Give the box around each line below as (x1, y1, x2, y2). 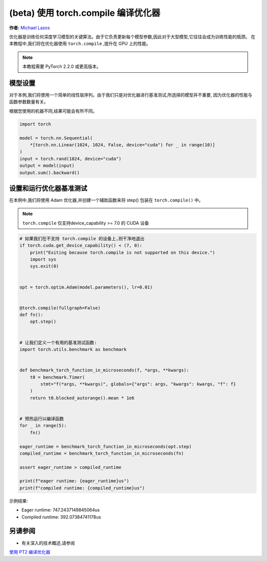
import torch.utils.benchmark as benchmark (19, 347, 127, 353)
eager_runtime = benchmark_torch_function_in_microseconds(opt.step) (19, 444, 192, 449)
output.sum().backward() (19, 170, 80, 175)
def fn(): (19, 312, 44, 318)
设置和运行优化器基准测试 (9, 184, 88, 193)
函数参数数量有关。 (9, 99, 48, 105)
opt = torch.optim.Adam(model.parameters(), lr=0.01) (19, 284, 153, 290)
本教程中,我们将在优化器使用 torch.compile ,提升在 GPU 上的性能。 (9, 41, 151, 47)
